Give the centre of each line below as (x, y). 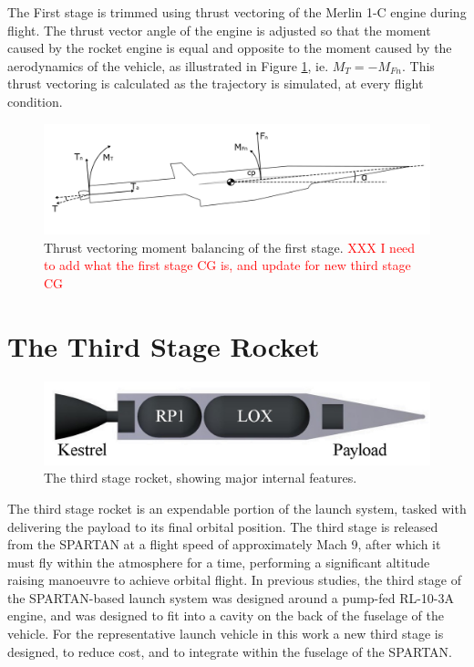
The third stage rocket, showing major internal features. (201, 478)
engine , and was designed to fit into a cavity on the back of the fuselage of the (226, 615)
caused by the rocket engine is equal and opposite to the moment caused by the (230, 48)
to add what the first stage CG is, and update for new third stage (227, 265)
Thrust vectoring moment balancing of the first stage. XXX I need (230, 247)
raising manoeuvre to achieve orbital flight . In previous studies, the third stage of (235, 580)
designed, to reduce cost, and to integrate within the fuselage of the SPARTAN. (230, 651)
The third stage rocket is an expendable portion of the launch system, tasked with (237, 508)
